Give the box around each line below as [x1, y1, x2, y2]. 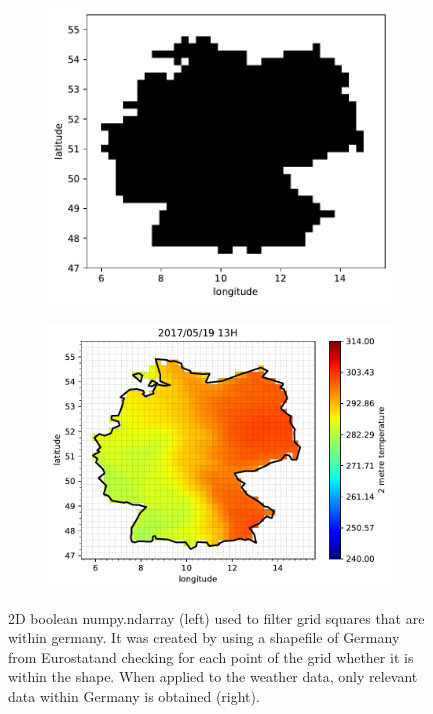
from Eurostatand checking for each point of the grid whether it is [8, 646, 414, 667]
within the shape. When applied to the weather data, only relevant [8, 666, 418, 687]
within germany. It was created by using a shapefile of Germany [8, 627, 400, 648]
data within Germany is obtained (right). [8, 686, 260, 707]
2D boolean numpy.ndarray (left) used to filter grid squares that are [8, 607, 425, 628]
